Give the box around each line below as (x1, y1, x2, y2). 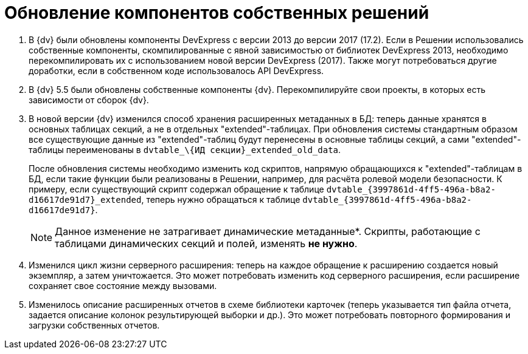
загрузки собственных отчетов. (29, 319, 160, 330)
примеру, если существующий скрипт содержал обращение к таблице (29, 183, 324, 194)
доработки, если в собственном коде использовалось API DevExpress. (29, 65, 324, 76)
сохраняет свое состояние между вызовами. (29, 280, 217, 291)
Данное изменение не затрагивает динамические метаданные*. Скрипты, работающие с (55, 225, 481, 237)
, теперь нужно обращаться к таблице (141, 194, 300, 205)
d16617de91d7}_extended (29, 194, 142, 205)
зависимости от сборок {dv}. (29, 94, 149, 105)
